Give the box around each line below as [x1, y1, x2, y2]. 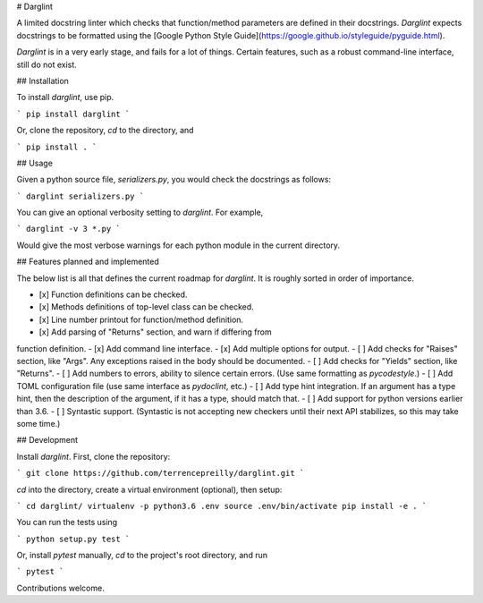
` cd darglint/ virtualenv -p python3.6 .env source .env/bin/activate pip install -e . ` [16, 501, 428, 511]
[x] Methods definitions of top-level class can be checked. [38, 301, 254, 312]
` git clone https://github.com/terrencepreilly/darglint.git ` [16, 468, 305, 479]
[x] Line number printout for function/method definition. [38, 314, 244, 325]
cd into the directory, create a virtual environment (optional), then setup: [16, 484, 283, 495]
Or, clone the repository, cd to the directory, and [16, 125, 194, 136]
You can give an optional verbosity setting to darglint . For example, [16, 207, 264, 218]
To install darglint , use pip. [16, 92, 114, 103]
